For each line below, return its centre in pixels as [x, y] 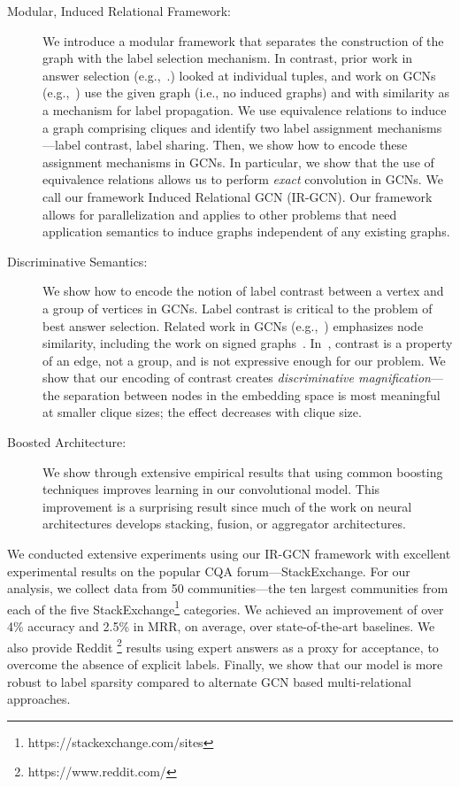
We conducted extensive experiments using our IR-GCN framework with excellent [229, 554]
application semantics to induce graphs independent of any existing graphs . [246, 231]
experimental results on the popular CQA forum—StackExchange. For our [209, 571]
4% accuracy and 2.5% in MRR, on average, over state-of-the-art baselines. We [221, 626]
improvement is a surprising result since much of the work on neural [227, 506]
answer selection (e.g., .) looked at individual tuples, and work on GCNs [239, 75]
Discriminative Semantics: [77, 261]
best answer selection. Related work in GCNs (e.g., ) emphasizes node [233, 325]
